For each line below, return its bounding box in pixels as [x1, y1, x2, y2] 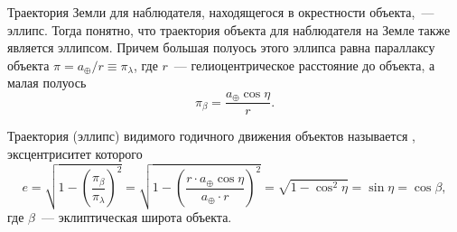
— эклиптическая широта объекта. [41, 207, 232, 226]
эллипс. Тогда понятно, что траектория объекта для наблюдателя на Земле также [7, 20, 451, 39]
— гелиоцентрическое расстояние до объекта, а [173, 55, 435, 74]
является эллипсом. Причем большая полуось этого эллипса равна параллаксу [7, 38, 435, 57]
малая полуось [7, 73, 87, 92]
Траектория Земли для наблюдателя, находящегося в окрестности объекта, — [7, 3, 434, 21]
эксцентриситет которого [7, 144, 143, 163]
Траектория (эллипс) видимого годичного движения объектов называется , [7, 126, 415, 145]
